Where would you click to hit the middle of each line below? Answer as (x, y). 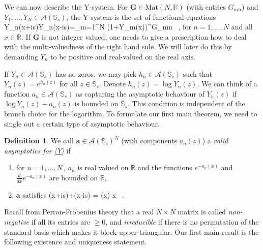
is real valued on (103, 167)
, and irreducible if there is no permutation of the (182, 221)
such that (198, 73)
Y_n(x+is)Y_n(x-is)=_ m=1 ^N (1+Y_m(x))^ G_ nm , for (98, 27)
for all (68, 84)
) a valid (215, 140)
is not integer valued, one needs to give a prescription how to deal (144, 36)
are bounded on (74, 177)
